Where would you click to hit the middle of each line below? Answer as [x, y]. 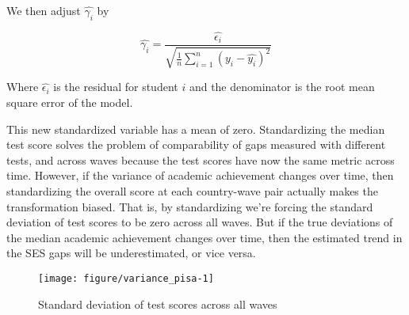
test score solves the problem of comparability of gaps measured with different [196, 144]
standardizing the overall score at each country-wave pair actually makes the [192, 191]
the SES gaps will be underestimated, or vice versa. [131, 253]
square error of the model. [70, 102]
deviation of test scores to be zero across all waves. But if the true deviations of [200, 222]
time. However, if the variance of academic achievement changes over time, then [200, 175]
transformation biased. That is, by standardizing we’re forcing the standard [190, 206]
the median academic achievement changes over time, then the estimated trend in [204, 237]
